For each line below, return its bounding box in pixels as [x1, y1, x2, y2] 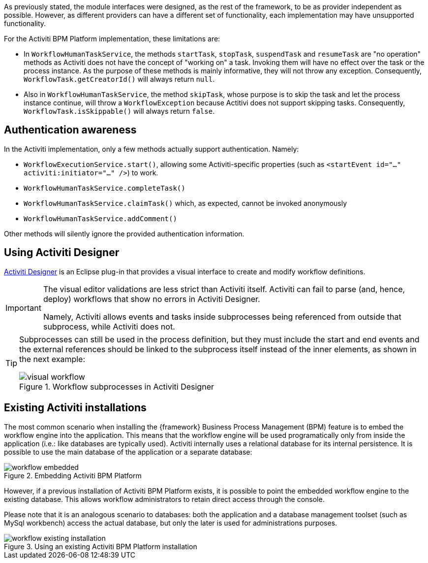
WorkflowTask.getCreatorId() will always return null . [24, 75, 215, 83]
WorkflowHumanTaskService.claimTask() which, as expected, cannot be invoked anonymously [24, 199, 347, 207]
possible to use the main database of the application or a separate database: [4, 447, 252, 456]
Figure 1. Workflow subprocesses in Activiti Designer [19, 381, 214, 392]
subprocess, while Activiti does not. [43, 321, 175, 331]
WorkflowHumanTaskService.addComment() [24, 214, 177, 223]
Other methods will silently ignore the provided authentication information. [4, 229, 245, 238]
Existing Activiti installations [4, 401, 147, 414]
